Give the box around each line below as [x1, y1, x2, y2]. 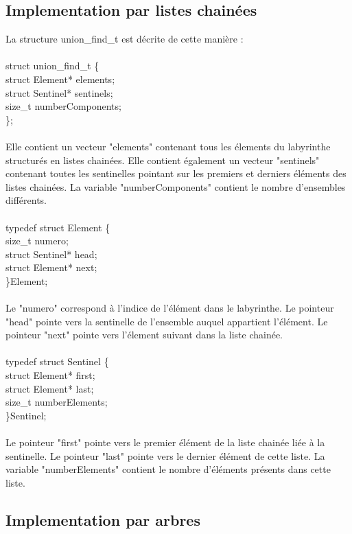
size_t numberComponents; [5, 99, 121, 113]
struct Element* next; [5, 260, 97, 275]
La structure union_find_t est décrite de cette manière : [5, 32, 244, 46]
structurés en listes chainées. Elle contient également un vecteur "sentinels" [5, 152, 320, 167]
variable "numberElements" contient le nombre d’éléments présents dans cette [5, 462, 331, 476]
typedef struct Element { [5, 220, 110, 234]
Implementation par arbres [5, 509, 200, 530]
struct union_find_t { [5, 58, 99, 73]
